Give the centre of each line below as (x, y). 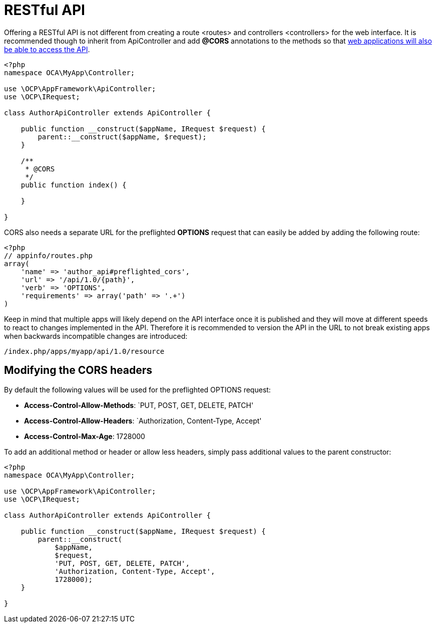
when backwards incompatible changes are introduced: (96, 336)
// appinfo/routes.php (49, 255)
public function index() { (74, 185)
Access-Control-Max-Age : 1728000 (85, 436)
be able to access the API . (47, 49)
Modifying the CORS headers (78, 370)
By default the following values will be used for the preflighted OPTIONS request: (137, 389)
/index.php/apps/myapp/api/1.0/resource (84, 351)
